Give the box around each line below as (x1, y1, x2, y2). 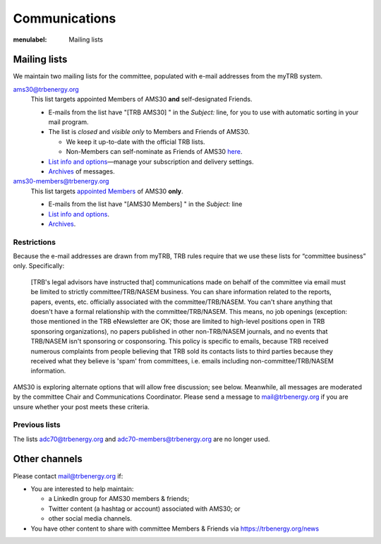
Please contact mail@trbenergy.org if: (13, 471, 123, 480)
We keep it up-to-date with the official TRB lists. (66, 138, 205, 146)
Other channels (13, 453, 83, 465)
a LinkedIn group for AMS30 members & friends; (48, 495, 190, 503)
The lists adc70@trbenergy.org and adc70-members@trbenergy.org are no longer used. (13, 435, 270, 443)
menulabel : (13, 35, 47, 44)
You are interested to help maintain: (30, 484, 134, 493)
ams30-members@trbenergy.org (13, 177, 109, 186)
